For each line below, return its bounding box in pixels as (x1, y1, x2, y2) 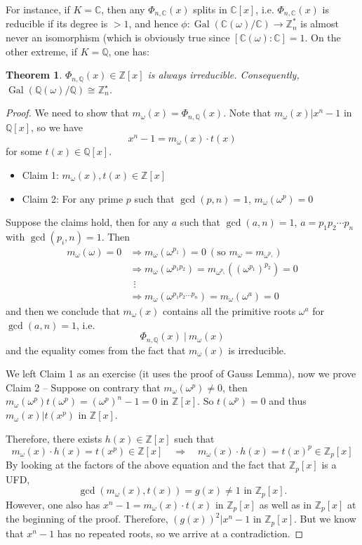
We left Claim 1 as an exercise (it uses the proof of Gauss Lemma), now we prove (6, 366, 356, 381)
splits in (193, 2, 227, 16)
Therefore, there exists (6, 431, 102, 445)
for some (6, 144, 42, 159)
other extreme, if (6, 43, 77, 58)
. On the (304, 30, 341, 45)
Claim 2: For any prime (22, 191, 123, 206)
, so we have (31, 119, 83, 134)
